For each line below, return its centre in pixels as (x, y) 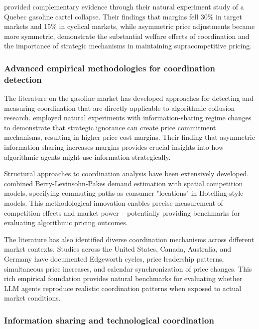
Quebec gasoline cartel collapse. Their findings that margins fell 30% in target (123, 16)
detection (23, 79)
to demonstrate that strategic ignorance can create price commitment (110, 127)
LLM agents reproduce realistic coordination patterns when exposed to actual (123, 288)
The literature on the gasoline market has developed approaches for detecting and (129, 98)
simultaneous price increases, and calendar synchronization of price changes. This (128, 268)
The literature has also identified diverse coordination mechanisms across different (129, 239)
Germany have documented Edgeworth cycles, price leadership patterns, (114, 259)
